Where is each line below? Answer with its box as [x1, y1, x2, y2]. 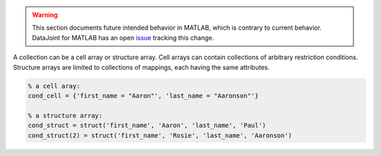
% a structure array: [28, 112, 103, 119]
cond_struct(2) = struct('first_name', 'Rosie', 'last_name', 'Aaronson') [28, 131, 293, 139]
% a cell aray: [28, 82, 80, 90]
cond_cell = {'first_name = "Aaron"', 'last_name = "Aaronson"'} [28, 92, 259, 100]
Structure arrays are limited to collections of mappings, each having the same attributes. [13, 63, 270, 71]
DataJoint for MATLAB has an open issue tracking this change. [32, 33, 214, 42]
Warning [32, 11, 58, 19]
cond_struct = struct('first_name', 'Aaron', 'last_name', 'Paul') [28, 121, 267, 130]
